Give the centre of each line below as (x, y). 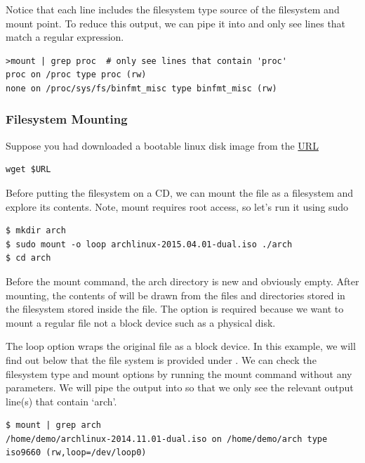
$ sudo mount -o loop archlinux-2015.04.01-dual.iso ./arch (149, 244)
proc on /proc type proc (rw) (76, 75)
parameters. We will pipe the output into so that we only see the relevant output (180, 387)
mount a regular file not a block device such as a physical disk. (141, 322)
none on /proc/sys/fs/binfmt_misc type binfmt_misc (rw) (141, 88)
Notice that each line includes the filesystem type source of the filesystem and (173, 9)
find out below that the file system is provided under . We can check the (161, 359)
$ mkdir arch (36, 231)
